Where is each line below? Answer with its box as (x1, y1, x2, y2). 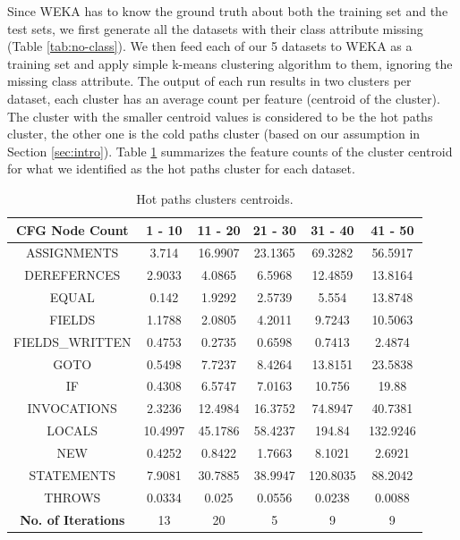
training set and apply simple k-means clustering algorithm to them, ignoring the (7, 54, 453, 72)
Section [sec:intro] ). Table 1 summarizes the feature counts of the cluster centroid (7, 141, 453, 160)
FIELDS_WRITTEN (13, 332, 132, 350)
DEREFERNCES (24, 266, 121, 284)
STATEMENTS (29, 465, 115, 484)
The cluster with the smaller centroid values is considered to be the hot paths (7, 106, 433, 125)
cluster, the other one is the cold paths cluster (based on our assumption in (7, 124, 421, 143)
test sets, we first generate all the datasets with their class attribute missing (7, 19, 423, 38)
